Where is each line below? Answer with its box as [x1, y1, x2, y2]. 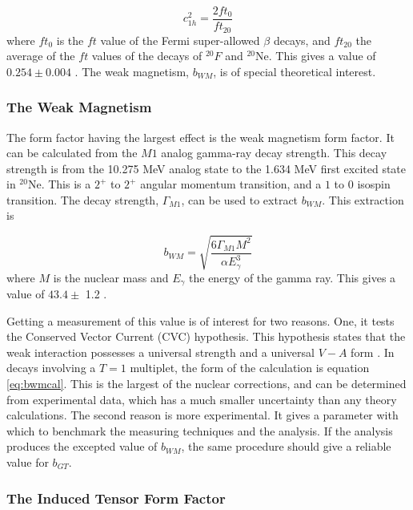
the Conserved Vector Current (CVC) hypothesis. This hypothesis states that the [6, 328, 406, 345]
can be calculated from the [6, 144, 138, 161]
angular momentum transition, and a [140, 176, 322, 192]
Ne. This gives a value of [255, 47, 376, 64]
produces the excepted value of [6, 438, 158, 455]
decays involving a [6, 359, 96, 376]
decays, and [273, 31, 331, 48]
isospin [357, 176, 391, 192]
